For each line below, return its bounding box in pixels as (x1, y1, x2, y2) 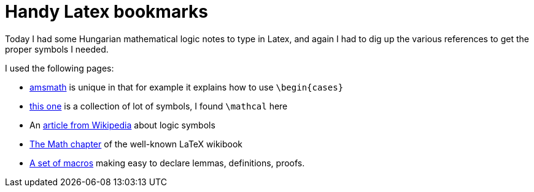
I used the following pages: (5, 62, 114, 73)
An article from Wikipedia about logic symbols (29, 119, 215, 130)
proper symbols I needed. (5, 43, 109, 54)
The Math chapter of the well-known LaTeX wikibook (29, 138, 243, 149)
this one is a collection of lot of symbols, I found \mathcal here (29, 100, 288, 111)
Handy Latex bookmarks (5, 1, 208, 22)
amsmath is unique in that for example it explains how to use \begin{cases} (29, 81, 344, 92)
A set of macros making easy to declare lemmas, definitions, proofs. (29, 157, 305, 168)
